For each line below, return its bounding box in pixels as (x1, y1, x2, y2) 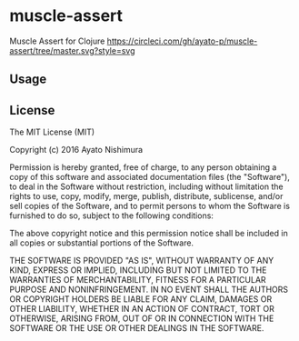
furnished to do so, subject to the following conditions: (9, 210, 214, 221)
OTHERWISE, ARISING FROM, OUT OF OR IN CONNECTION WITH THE (9, 313, 274, 324)
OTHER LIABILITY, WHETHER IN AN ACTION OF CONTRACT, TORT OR (9, 304, 274, 315)
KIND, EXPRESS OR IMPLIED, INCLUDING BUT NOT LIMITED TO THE (9, 265, 267, 276)
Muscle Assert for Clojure (9, 35, 105, 46)
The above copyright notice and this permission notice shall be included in (9, 228, 288, 239)
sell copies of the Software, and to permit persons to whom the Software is (9, 201, 291, 212)
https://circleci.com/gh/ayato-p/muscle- (106, 35, 258, 46)
